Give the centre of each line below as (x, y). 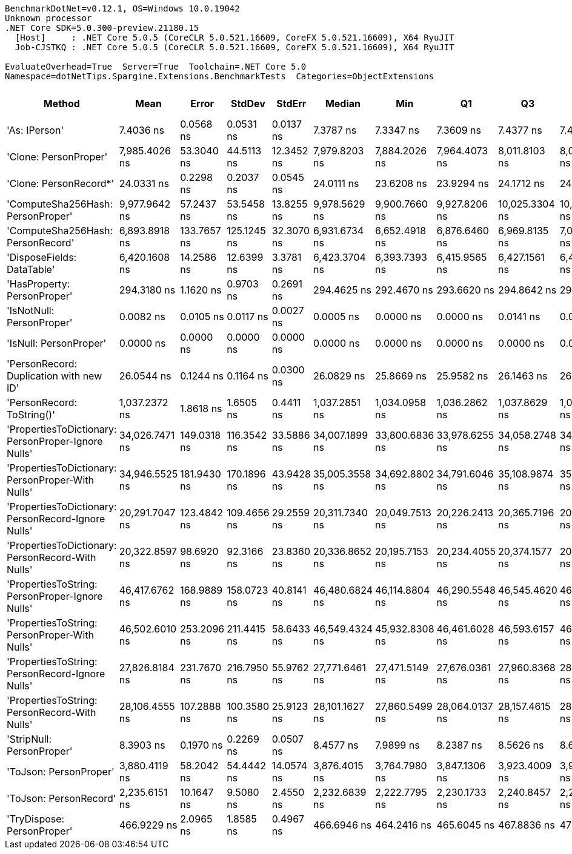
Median (343, 103)
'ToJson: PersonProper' (61, 772)
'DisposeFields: (42, 257)
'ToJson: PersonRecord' (62, 798)
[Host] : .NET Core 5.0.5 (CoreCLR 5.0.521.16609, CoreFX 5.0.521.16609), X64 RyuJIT (234, 38)
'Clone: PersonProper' (57, 157)
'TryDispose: (36, 819)
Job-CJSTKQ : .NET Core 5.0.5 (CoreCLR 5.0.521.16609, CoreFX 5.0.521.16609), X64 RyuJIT (234, 47)
